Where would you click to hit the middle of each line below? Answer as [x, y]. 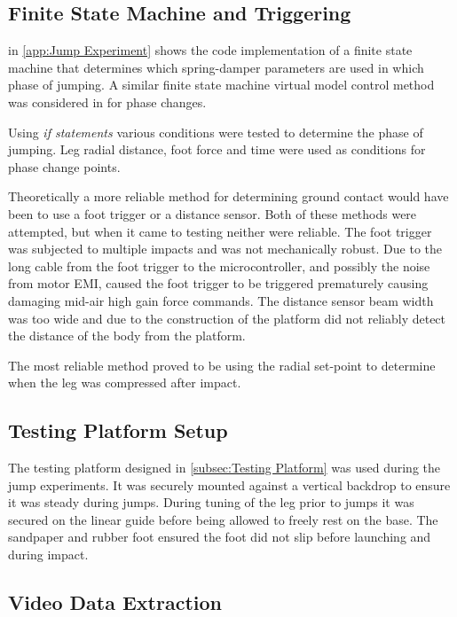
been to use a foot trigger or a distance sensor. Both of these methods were [213, 213]
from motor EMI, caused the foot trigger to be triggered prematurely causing [218, 283]
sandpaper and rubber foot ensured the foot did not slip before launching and [220, 537]
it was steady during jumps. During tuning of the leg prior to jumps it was [211, 502]
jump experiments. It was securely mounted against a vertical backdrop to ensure [229, 484]
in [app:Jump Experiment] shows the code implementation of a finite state [210, 50]
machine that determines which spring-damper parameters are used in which [216, 67]
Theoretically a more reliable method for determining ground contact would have [228, 196]
